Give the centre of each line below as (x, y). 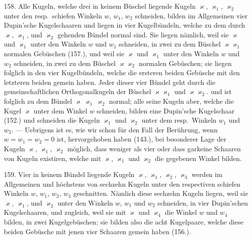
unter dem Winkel (61, 110)
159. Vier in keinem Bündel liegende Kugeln (69, 174)
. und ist (219, 91)
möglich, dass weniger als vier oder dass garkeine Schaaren (154, 148)
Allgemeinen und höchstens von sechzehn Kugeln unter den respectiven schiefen (122, 184)
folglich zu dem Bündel (38, 101)
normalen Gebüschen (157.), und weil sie (64, 53)
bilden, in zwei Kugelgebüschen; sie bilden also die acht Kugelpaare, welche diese (124, 222)
